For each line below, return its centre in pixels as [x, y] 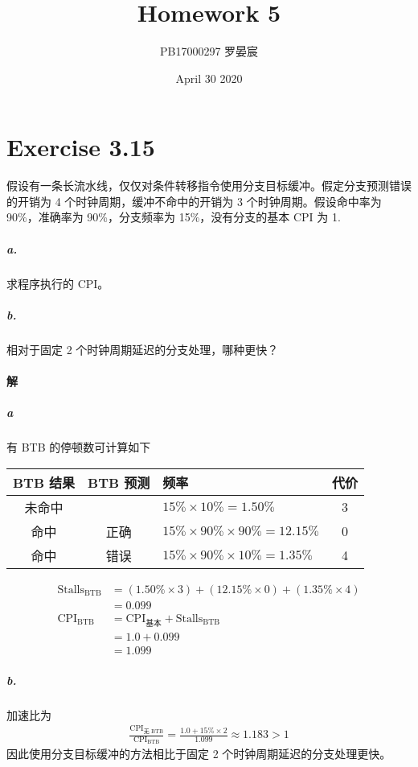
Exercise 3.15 [81, 147]
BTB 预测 [119, 482]
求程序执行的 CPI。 [58, 283]
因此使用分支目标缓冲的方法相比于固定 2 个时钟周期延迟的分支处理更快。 [199, 754]
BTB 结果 [44, 482]
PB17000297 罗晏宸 [209, 51]
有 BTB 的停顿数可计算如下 [79, 447]
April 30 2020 [209, 78]
